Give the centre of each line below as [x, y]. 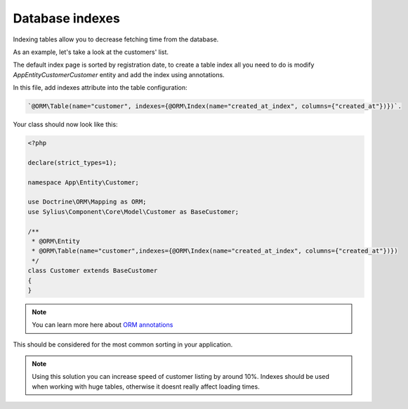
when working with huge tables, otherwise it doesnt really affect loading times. [146, 387]
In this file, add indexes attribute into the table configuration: [100, 88]
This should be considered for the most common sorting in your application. [123, 344]
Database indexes [67, 18]
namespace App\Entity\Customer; [84, 182]
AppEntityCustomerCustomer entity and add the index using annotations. [119, 74]
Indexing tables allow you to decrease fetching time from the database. [116, 39]
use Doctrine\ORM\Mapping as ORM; [87, 202]
